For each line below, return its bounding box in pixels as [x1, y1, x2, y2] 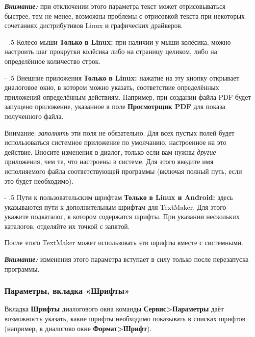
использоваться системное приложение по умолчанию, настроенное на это [4, 137, 227, 147]
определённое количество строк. [4, 56, 101, 66]
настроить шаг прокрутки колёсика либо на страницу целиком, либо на [4, 46, 217, 56]
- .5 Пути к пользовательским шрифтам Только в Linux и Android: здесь [4, 192, 233, 202]
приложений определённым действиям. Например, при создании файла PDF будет [4, 91, 251, 102]
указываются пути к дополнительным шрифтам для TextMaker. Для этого [4, 201, 226, 212]
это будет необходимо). [4, 175, 74, 186]
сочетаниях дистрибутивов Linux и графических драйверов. [4, 20, 183, 30]
